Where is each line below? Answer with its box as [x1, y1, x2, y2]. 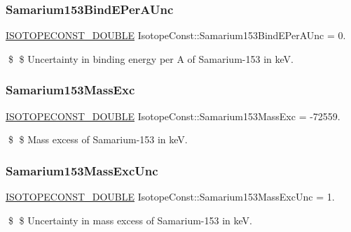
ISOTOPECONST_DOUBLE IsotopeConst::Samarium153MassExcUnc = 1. [6, 189, 335, 204]
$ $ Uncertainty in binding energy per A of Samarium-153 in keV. [8, 51, 294, 66]
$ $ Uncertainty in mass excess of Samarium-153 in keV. [8, 212, 252, 227]
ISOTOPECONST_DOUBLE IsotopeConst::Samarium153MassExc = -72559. [6, 108, 340, 123]
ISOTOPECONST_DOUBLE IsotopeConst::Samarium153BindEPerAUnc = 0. [6, 28, 346, 43]
